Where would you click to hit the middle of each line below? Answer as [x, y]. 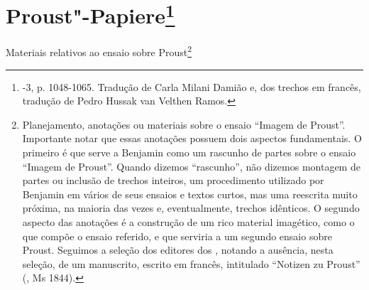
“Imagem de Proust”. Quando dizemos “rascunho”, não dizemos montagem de [191, 166]
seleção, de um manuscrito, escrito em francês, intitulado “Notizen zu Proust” [191, 263]
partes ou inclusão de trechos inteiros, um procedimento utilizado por [173, 180]
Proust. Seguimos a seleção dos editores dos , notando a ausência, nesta [178, 250]
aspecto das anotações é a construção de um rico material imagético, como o [188, 222]
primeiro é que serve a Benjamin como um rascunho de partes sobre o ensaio [189, 152]
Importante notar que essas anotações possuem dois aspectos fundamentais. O [192, 138]
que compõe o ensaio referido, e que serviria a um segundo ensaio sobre [177, 236]
